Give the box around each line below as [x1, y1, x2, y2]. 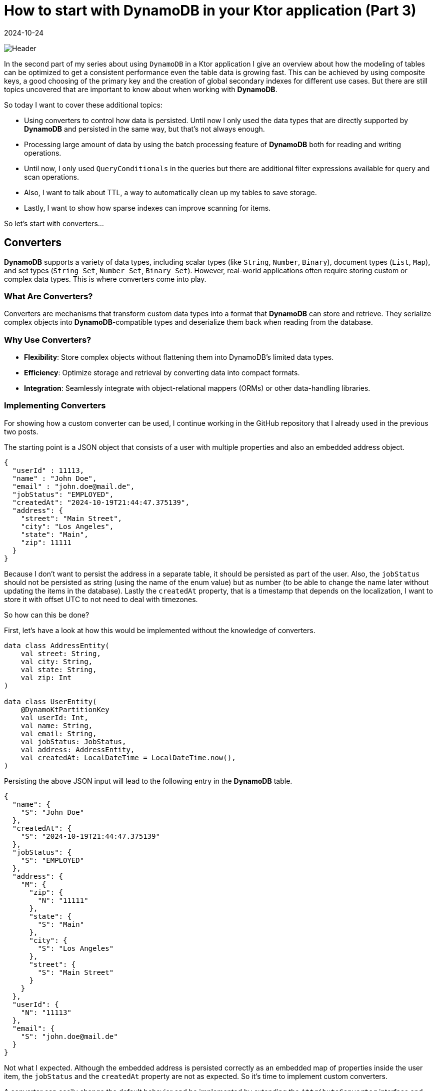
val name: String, [20, 721, 93, 730]
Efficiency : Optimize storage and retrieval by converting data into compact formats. [24, 368, 300, 377]
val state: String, [20, 665, 97, 674]
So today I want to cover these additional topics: [4, 100, 162, 109]
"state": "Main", [20, 530, 88, 538]
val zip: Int [20, 673, 71, 682]
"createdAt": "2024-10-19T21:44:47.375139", [12, 498, 189, 506]
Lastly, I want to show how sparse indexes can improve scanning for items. [24, 203, 271, 212]
